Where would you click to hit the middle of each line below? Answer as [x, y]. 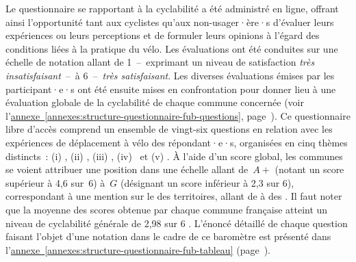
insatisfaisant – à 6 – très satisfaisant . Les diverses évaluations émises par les [170, 75]
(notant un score [309, 169]
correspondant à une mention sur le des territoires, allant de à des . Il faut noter [174, 196]
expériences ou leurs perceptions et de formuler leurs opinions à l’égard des [163, 35]
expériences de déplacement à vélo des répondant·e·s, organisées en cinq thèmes [177, 142]
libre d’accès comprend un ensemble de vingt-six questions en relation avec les [169, 129]
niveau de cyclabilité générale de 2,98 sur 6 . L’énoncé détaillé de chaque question [177, 223]
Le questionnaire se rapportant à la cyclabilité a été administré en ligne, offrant [172, 8]
